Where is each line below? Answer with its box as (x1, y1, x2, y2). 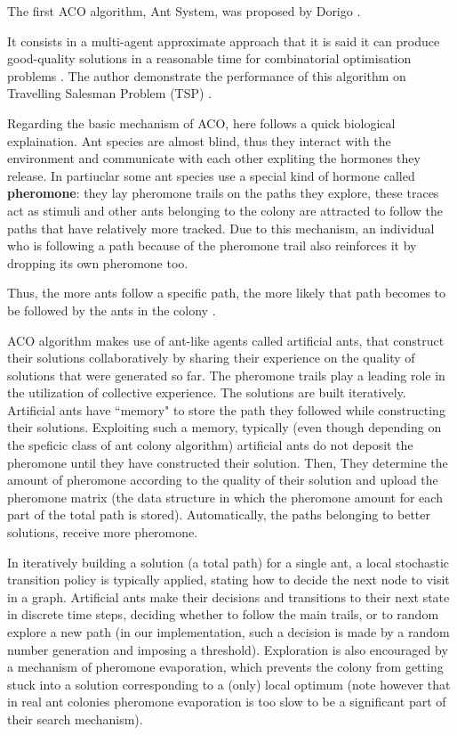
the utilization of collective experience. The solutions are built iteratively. (7, 383, 406, 402)
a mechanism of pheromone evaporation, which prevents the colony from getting (7, 657, 444, 676)
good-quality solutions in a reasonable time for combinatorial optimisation (7, 49, 412, 68)
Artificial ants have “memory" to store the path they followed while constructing (7, 400, 445, 419)
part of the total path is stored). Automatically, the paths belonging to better (7, 505, 430, 524)
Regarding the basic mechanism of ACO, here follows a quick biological (7, 113, 396, 132)
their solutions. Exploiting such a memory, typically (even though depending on (7, 418, 442, 437)
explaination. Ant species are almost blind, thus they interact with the (7, 131, 391, 150)
